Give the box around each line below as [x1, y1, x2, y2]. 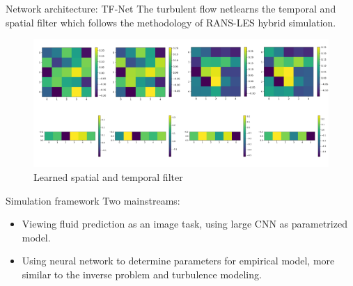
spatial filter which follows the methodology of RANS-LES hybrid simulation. [6, 15, 336, 29]
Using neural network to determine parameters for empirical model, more [22, 253, 335, 268]
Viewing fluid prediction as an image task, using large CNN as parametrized [22, 216, 347, 231]
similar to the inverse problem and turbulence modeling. [22, 267, 262, 281]
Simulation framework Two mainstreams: [6, 193, 180, 207]
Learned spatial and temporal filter [33, 169, 183, 184]
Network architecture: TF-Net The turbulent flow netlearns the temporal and [6, 1, 336, 15]
